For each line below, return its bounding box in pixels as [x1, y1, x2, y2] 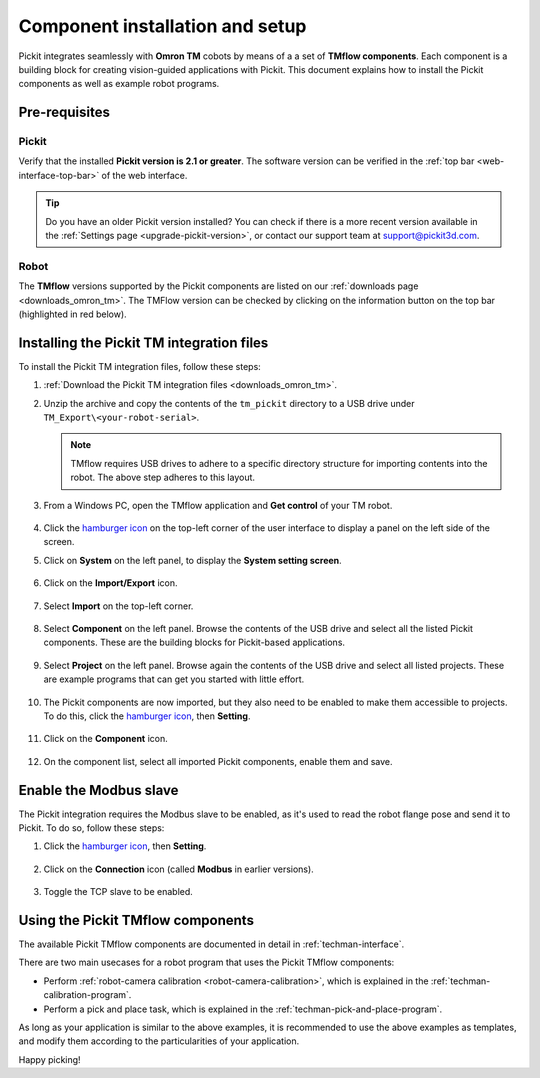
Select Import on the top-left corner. [43, 600, 194, 612]
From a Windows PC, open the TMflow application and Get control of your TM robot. [43, 499, 393, 511]
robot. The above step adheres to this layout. [70, 471, 255, 484]
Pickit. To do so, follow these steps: [18, 821, 165, 834]
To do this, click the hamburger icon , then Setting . [43, 710, 251, 722]
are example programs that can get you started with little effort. [43, 673, 305, 685]
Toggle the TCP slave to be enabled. [43, 886, 194, 898]
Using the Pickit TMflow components [18, 911, 255, 929]
